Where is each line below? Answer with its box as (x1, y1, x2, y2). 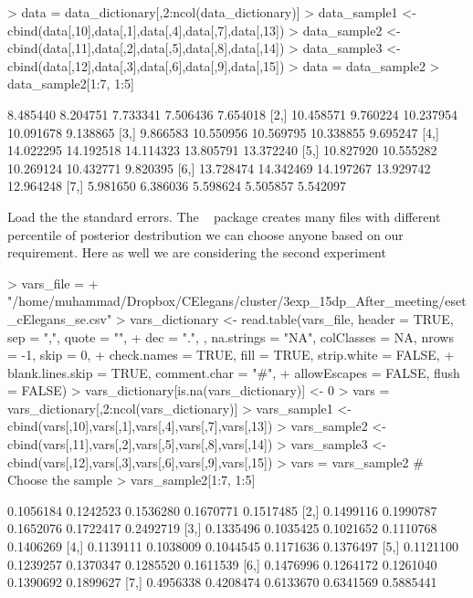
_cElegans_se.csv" (7, 309, 112, 328)
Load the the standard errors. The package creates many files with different (7, 206, 441, 226)
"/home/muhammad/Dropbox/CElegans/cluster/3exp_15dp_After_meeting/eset (7, 291, 467, 310)
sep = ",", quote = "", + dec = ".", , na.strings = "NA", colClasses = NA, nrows (7, 327, 454, 346)
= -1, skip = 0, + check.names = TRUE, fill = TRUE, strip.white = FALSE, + (7, 345, 455, 364)
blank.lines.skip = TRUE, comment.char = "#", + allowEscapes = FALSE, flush (7, 362, 460, 382)
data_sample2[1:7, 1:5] (7, 74, 134, 93)
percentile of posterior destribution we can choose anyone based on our (7, 225, 404, 244)
